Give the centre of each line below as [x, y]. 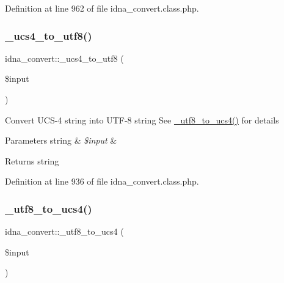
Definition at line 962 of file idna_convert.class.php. [102, 8]
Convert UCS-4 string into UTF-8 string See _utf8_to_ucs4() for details [142, 119]
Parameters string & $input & [61, 140]
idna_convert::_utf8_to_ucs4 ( [64, 231]
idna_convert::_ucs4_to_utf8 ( [64, 58]
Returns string [32, 160]
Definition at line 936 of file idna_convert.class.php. [102, 181]
